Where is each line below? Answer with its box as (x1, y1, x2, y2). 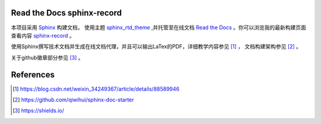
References (11, 69, 55, 80)
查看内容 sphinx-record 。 (11, 32, 75, 39)
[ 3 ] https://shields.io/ (12, 107, 65, 114)
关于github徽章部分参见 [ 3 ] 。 (11, 54, 84, 61)
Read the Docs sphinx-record (11, 8, 122, 18)
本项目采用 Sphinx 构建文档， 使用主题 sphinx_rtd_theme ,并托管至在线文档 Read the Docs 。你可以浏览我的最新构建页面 (11, 24, 306, 31)
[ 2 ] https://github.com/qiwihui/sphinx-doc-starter (12, 96, 134, 103)
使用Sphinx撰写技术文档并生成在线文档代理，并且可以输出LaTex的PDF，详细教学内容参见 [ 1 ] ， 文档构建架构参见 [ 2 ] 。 (11, 43, 302, 50)
